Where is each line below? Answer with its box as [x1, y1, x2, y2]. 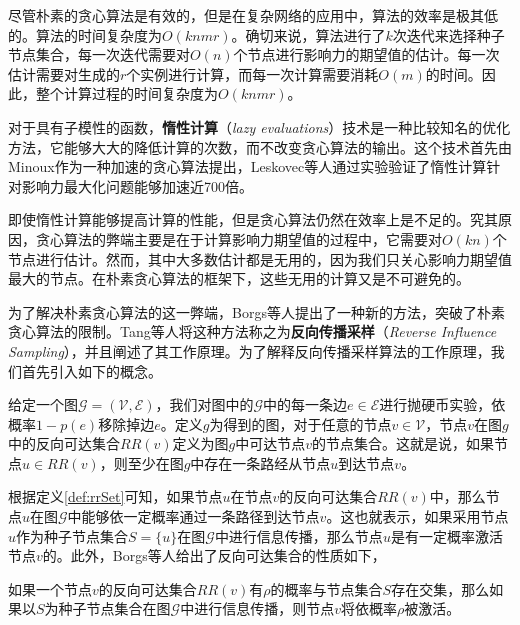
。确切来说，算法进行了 [231, 24, 386, 45]
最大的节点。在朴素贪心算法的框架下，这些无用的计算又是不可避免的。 [8, 268, 470, 289]
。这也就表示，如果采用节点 [326, 506, 509, 527]
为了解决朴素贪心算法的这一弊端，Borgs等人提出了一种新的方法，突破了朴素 [8, 301, 505, 322]
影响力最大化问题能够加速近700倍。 [21, 175, 253, 196]
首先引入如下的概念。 [21, 360, 162, 381]
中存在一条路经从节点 [190, 452, 331, 473]
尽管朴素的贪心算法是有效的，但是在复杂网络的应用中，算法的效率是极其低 [8, 5, 498, 25]
